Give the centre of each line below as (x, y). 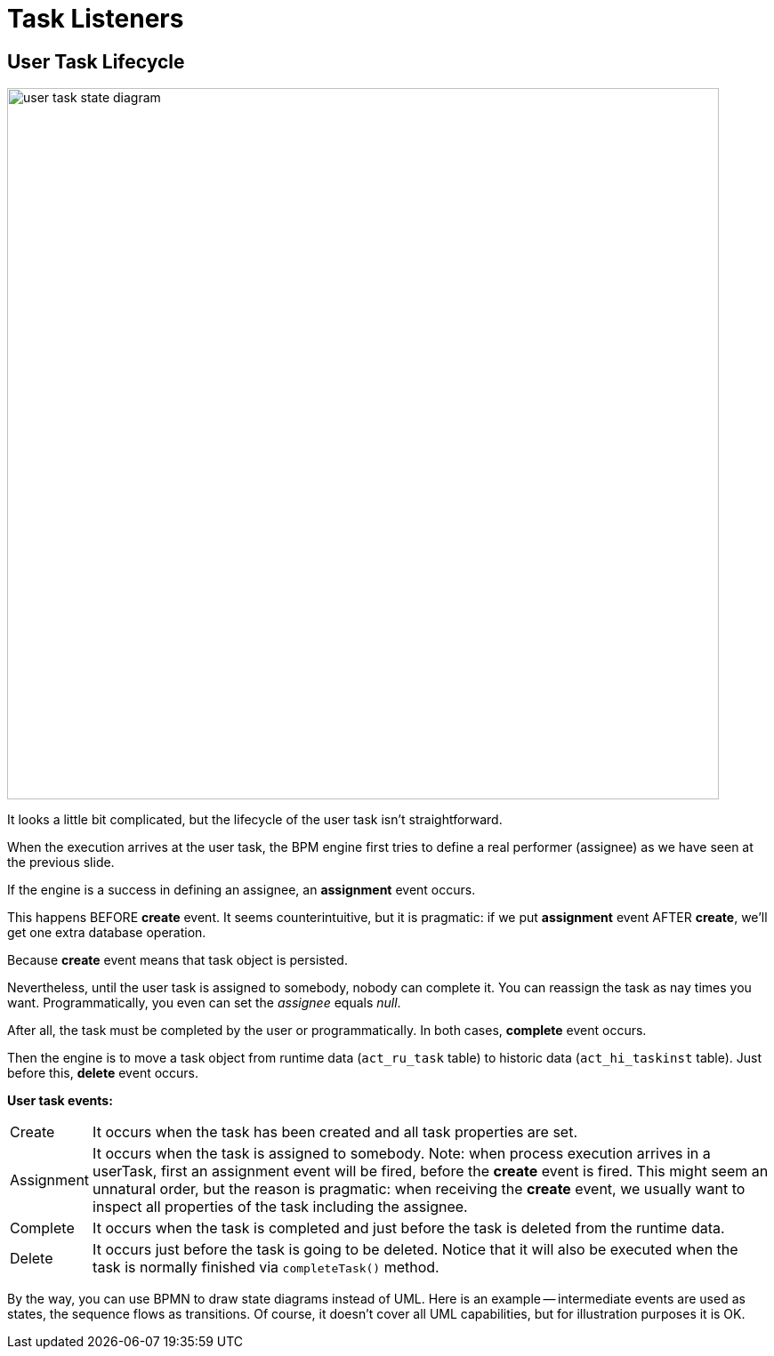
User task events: (60, 1101)
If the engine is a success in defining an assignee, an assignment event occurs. (242, 890)
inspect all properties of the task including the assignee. (280, 1207)
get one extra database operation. (107, 933)
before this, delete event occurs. (103, 1073)
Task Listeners (96, 19)
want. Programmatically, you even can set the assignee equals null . (204, 1003)
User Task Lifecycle (96, 61)
